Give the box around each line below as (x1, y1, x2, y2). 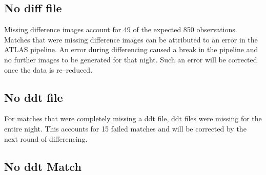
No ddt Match (4, 158, 81, 174)
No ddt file (4, 89, 63, 105)
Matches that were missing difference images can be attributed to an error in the (4, 34, 258, 45)
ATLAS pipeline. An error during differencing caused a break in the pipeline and (4, 44, 258, 55)
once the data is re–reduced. (4, 64, 93, 75)
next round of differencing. (4, 133, 88, 144)
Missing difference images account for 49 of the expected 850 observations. (4, 24, 237, 35)
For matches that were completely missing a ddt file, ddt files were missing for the (4, 113, 262, 124)
